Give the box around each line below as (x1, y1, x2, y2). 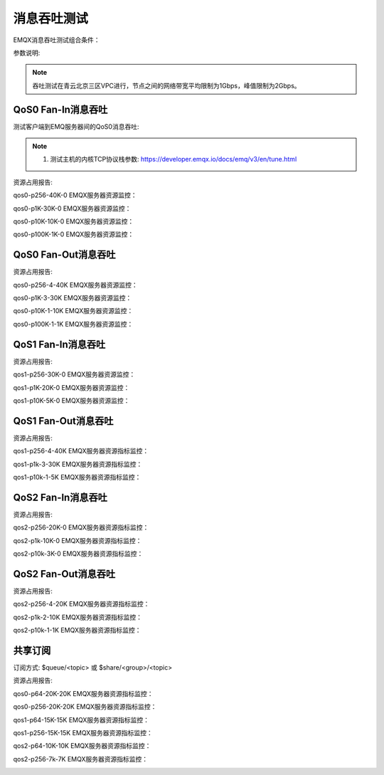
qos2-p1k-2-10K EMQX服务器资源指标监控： (13, 613, 142, 621)
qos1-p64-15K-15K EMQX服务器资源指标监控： (13, 715, 149, 724)
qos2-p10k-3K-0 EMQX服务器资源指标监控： (13, 549, 144, 558)
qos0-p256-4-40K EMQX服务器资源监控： (13, 280, 138, 289)
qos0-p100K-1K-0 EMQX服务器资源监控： (13, 230, 134, 238)
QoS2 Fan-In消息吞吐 (13, 491, 108, 503)
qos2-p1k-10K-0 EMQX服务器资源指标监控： (13, 536, 142, 544)
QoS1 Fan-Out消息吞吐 (13, 415, 114, 427)
